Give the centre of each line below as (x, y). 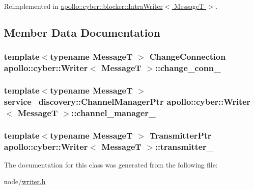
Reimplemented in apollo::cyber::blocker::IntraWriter (84, 6)
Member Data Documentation (82, 32)
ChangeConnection (188, 57)
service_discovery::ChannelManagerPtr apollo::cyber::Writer (127, 101)
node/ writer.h (25, 181)
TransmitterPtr (181, 135)
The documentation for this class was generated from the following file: (111, 164)
